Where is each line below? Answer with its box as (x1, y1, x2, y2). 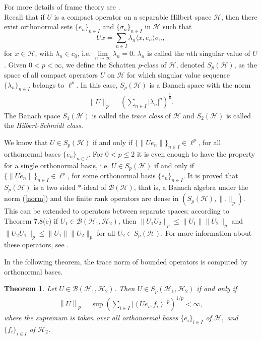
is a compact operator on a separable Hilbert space (54, 11, 212, 22)
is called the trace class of (92, 110, 171, 120)
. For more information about (161, 227, 252, 238)
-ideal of (81, 181, 106, 192)
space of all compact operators (4, 69, 98, 80)
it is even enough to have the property (137, 148, 255, 159)
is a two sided (33, 181, 76, 192)
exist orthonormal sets (4, 21, 73, 32)
